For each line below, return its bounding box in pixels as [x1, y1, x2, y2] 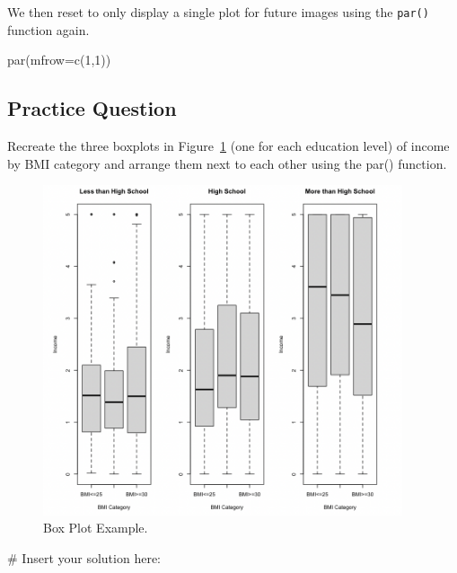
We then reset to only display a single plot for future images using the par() [7, 3, 429, 21]
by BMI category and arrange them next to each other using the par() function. [7, 154, 447, 172]
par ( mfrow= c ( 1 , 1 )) [7, 50, 111, 69]
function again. [7, 20, 90, 39]
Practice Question [7, 94, 177, 122]
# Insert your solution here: [7, 549, 161, 568]
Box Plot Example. [43, 518, 148, 537]
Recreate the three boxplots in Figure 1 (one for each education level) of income [7, 137, 450, 155]
